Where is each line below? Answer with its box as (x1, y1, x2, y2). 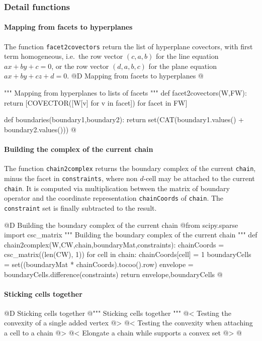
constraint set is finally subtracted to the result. (4, 202, 157, 213)
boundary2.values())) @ (4, 124, 76, 134)
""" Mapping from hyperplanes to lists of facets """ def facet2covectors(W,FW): (4, 88, 247, 98)
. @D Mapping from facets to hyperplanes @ (67, 70, 204, 81)
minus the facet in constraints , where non (4, 173, 138, 183)
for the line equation (155, 51, 219, 61)
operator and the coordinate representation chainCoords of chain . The (4, 193, 224, 203)
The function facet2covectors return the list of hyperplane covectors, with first (4, 41, 253, 51)
